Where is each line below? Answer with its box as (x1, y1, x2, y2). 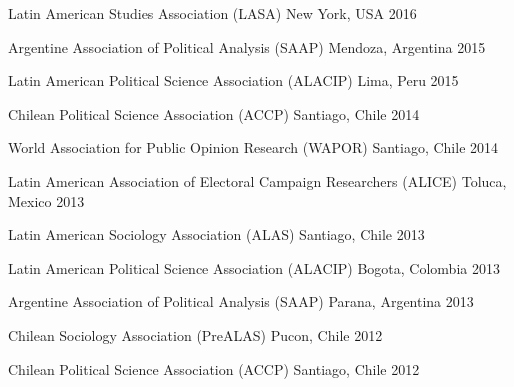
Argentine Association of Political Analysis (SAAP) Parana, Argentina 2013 (8, 291, 474, 312)
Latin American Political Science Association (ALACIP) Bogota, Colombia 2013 (8, 257, 500, 278)
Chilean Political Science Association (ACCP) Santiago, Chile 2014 (8, 103, 420, 124)
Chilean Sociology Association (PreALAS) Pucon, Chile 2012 (8, 324, 383, 345)
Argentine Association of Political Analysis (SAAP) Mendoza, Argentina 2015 (8, 36, 486, 57)
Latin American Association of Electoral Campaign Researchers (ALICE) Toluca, (8, 170, 507, 191)
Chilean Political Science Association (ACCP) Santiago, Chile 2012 (8, 358, 420, 379)
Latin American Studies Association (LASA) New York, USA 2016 (8, 3, 417, 23)
